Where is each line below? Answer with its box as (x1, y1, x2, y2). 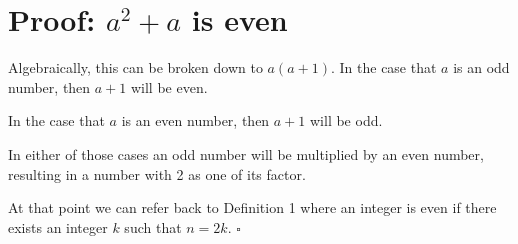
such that (124, 216, 182, 237)
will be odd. (309, 110, 383, 131)
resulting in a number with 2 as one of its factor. (8, 163, 306, 184)
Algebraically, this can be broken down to (8, 57, 263, 78)
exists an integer (8, 216, 108, 237)
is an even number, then (121, 110, 270, 131)
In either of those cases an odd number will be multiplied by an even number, (8, 143, 484, 164)
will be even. (130, 76, 208, 97)
